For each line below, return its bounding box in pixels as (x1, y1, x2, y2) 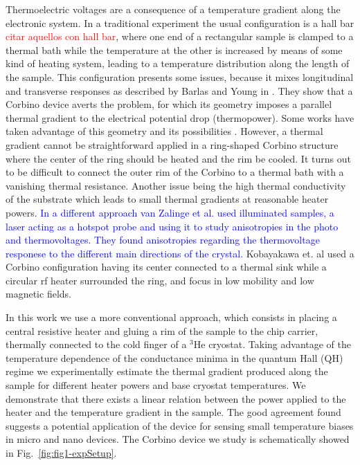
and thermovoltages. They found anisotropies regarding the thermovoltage (6, 232, 320, 247)
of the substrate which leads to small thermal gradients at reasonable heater (6, 192, 329, 206)
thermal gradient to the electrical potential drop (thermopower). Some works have (6, 110, 354, 125)
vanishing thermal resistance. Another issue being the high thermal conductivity (6, 178, 346, 192)
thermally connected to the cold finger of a (6, 337, 187, 352)
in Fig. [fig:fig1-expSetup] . (6, 446, 117, 459)
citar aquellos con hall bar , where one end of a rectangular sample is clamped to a (6, 29, 354, 44)
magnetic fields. (6, 286, 71, 301)
